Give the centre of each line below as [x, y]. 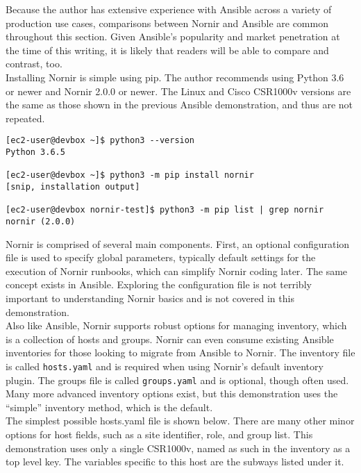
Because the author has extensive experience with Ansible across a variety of [169, 9]
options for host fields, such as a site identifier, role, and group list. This [159, 434]
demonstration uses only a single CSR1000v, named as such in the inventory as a [178, 448]
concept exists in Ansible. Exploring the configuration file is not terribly [159, 284]
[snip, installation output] [73, 186]
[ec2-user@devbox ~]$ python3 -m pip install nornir [130, 175]
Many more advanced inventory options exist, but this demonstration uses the [172, 393]
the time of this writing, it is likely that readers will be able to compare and [167, 50]
